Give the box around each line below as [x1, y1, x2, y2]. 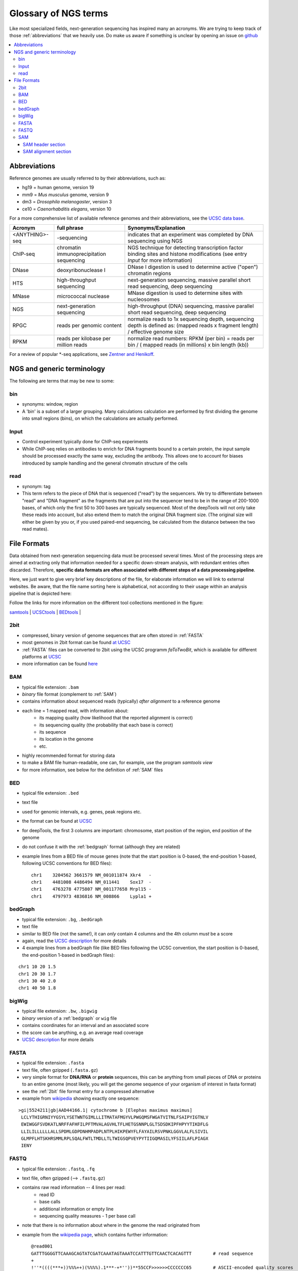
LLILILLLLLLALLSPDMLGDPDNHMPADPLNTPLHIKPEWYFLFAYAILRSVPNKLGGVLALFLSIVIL [21, 1129, 209, 1134]
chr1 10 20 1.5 [18, 964, 56, 970]
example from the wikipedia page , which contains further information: [22, 1231, 168, 1237]
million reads [56, 341, 88, 348]
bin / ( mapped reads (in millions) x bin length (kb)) [127, 341, 249, 348]
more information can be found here [22, 661, 98, 667]
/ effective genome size [127, 328, 184, 336]
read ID [39, 1191, 55, 1197]
